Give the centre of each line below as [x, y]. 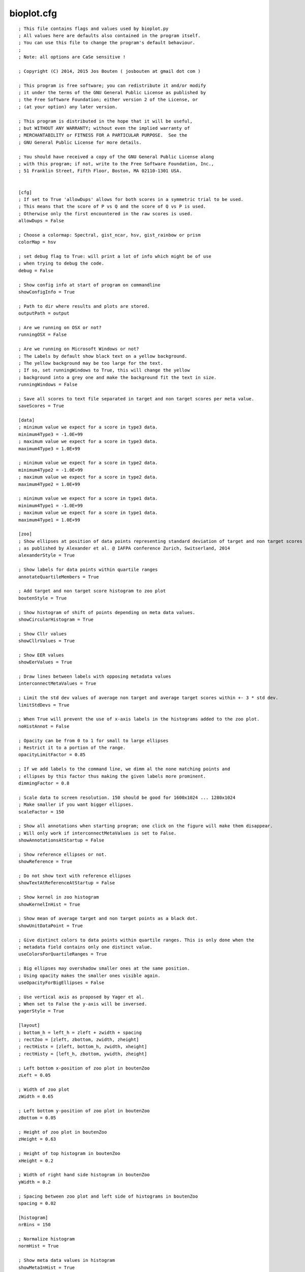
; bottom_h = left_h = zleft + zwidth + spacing [80, 1032]
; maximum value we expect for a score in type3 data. [88, 442]
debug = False [36, 270]
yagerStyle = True [41, 1011]
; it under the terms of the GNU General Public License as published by [112, 93]
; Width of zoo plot [44, 1089]
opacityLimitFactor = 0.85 [52, 755]
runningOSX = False [43, 335]
